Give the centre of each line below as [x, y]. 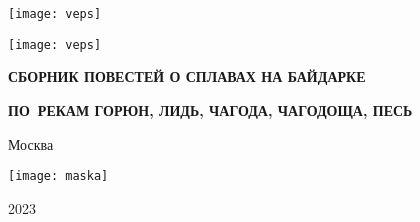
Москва [31, 143]
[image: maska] [58, 176]
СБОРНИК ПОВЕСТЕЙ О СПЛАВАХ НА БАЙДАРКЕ [187, 76]
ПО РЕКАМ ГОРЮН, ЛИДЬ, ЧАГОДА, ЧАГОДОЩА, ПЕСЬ [210, 109]
